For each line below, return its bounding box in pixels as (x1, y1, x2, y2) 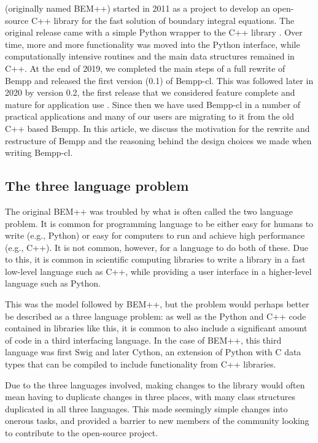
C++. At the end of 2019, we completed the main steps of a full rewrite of (5, 61, 285, 74)
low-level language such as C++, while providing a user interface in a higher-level (5, 264, 312, 277)
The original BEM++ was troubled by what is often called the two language (5, 204, 293, 217)
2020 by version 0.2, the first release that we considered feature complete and (5, 86, 295, 99)
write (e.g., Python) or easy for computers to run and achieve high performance (5, 229, 305, 242)
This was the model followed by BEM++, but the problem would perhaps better (5, 298, 309, 310)
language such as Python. (5, 277, 101, 290)
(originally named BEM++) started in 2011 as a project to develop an (5, 2, 270, 14)
